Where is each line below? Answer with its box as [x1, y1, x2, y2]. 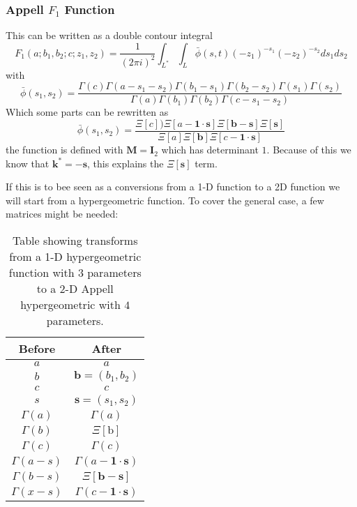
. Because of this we [266, 142, 351, 157]
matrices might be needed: [6, 206, 119, 221]
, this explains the [87, 156, 164, 170]
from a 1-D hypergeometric [9, 248, 142, 265]
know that [6, 156, 50, 170]
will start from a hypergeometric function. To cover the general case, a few [6, 192, 324, 207]
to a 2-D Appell [36, 280, 114, 297]
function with [8, 264, 75, 281]
